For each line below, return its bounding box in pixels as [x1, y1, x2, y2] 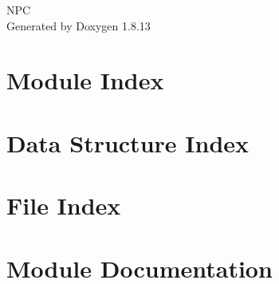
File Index [6, 189, 121, 222]
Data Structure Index [6, 126, 250, 159]
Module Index [6, 64, 164, 97]
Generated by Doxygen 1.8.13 [6, 17, 151, 34]
